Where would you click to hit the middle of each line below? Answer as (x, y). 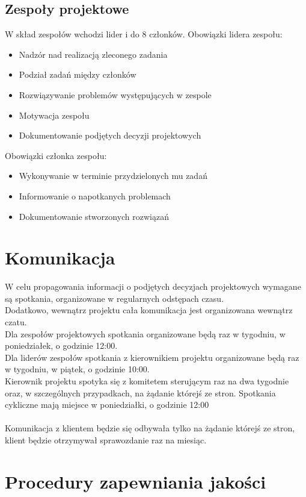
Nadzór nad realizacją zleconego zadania (93, 54)
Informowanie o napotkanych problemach (95, 195)
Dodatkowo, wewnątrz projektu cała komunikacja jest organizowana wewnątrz (149, 310)
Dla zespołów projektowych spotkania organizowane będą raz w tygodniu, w (145, 333)
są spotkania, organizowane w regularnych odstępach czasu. (115, 298)
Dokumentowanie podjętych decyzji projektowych (110, 135)
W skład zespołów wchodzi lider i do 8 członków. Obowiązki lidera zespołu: (144, 34)
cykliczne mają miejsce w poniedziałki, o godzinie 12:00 (107, 405)
